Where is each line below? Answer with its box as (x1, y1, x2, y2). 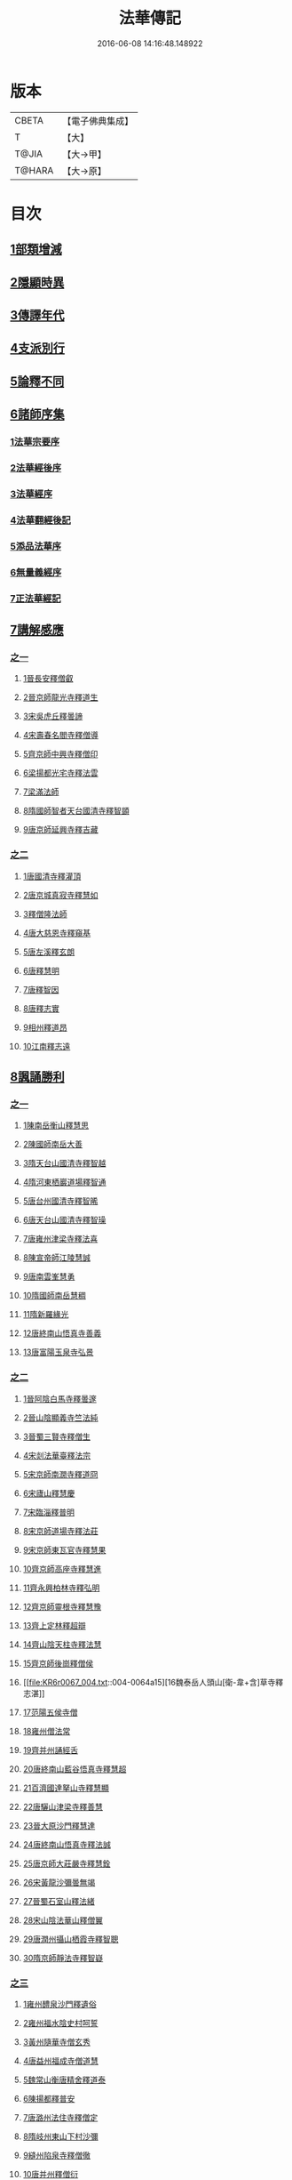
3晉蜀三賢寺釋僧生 (22, 1431, 91, 1442)
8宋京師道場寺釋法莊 (22, 1525, 99, 1536)
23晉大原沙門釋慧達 (22, 1820, 96, 1830)
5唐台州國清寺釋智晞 (22, 1195, 99, 1206)
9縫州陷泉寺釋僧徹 (22, 2150, 91, 2160)
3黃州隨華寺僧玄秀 (22, 2036, 91, 2047)
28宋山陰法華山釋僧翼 (22, 1914, 103, 1926)
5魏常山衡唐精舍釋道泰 (22, 2074, 107, 2085)
